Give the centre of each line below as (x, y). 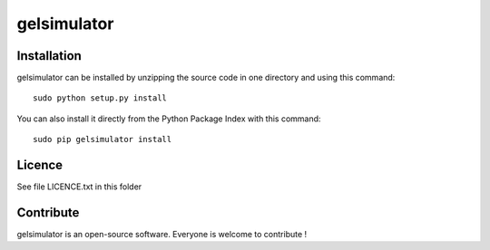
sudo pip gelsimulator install (103, 139)
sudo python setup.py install (100, 98)
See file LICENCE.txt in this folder (79, 187)
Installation (49, 56)
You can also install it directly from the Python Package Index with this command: (169, 119)
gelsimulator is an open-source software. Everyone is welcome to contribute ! (162, 235)
